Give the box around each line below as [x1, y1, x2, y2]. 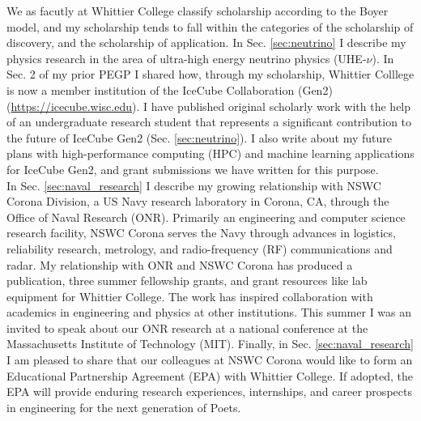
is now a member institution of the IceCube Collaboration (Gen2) [6, 81, 333, 98]
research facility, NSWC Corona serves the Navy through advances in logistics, [6, 224, 396, 241]
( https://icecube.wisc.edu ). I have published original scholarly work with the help [6, 97, 411, 114]
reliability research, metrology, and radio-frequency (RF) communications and [6, 240, 393, 257]
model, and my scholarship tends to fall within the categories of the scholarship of [6, 18, 414, 35]
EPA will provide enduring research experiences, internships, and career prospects [6, 383, 412, 400]
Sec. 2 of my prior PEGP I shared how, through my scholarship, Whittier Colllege [6, 66, 415, 83]
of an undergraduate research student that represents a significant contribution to [6, 113, 412, 130]
